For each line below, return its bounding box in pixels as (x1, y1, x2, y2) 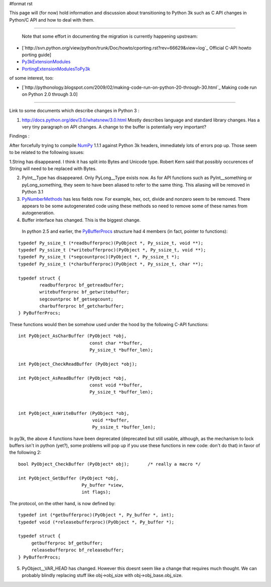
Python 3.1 (22, 189, 44, 195)
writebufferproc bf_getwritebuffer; (39, 289, 130, 295)
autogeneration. (22, 210, 55, 216)
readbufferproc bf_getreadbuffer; (39, 282, 124, 288)
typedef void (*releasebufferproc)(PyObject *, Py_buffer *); (18, 519, 175, 525)
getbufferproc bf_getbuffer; (31, 540, 103, 546)
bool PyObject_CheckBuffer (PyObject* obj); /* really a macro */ (18, 461, 201, 467)
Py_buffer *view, (81, 482, 124, 488)
